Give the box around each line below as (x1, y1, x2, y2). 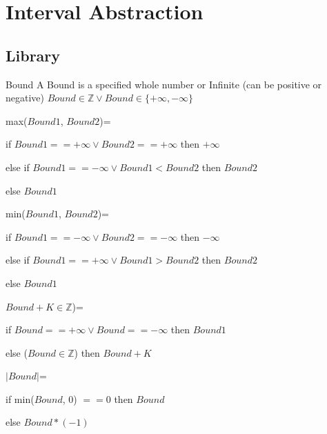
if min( (6, 391, 34, 406)
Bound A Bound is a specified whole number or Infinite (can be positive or (6, 77, 322, 91)
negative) (6, 90, 44, 105)
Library (6, 44, 61, 66)
